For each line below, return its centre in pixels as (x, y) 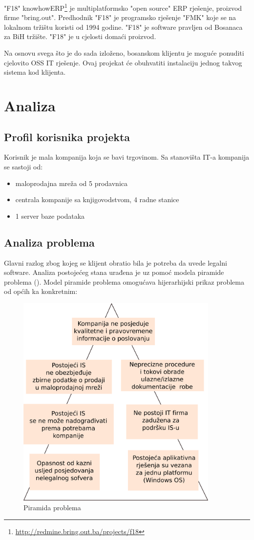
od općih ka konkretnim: (41, 291)
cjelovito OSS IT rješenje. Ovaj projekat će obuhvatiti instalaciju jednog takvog (123, 62)
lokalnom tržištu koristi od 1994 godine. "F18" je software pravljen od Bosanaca (123, 27)
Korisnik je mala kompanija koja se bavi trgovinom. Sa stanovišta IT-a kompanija (127, 157)
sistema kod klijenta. (35, 72)
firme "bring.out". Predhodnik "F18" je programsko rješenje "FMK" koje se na (120, 17)
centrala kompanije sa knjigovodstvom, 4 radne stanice (97, 199)
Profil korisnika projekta (67, 136)
